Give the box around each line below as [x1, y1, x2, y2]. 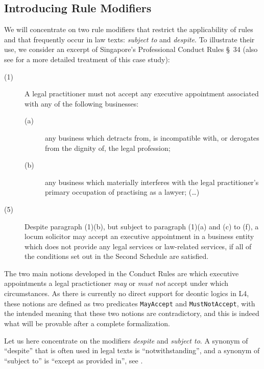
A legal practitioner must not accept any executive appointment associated [25, 88, 259, 99]
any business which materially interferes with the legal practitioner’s [45, 176, 259, 187]
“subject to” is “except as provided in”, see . [4, 355, 143, 365]
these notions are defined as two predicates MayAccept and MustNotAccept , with [4, 298, 255, 308]
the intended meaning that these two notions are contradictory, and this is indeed [4, 308, 259, 319]
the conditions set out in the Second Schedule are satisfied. [25, 251, 209, 261]
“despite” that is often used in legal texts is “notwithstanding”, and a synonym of [4, 345, 260, 356]
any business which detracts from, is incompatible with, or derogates [45, 132, 259, 143]
